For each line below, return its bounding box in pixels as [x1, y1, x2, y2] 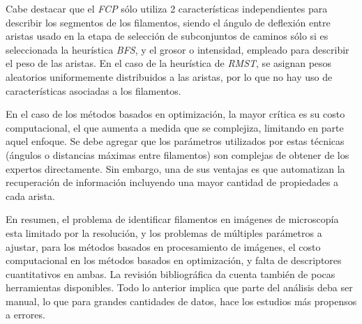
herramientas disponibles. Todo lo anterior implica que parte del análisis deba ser [6, 280, 353, 295]
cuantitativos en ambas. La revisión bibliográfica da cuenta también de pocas [6, 266, 335, 281]
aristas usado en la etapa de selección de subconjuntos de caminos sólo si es [6, 29, 329, 43]
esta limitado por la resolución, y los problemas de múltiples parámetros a [6, 225, 322, 240]
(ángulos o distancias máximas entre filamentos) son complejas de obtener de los [6, 147, 349, 162]
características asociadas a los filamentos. [6, 83, 181, 98]
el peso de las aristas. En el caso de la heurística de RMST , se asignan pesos [6, 56, 332, 70]
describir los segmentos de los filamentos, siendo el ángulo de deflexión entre [6, 15, 331, 29]
